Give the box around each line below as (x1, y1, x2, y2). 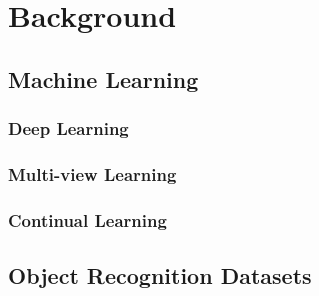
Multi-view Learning (8, 161, 177, 186)
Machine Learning (8, 63, 199, 94)
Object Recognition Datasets (8, 260, 312, 291)
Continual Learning (8, 207, 167, 232)
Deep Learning (8, 116, 129, 141)
